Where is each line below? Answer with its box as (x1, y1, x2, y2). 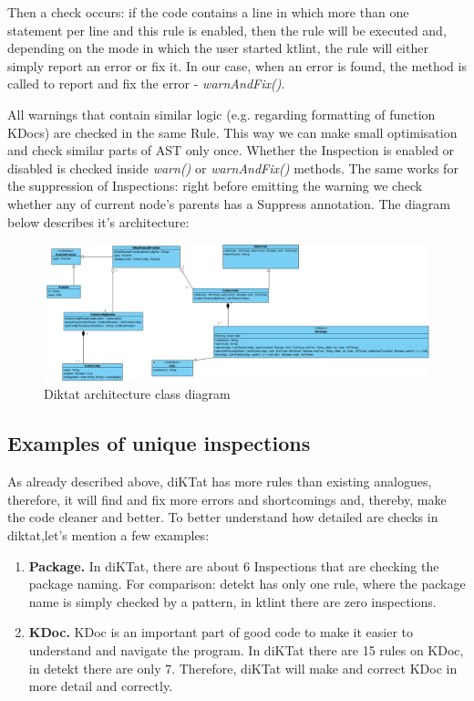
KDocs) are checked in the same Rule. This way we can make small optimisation (7, 122, 458, 141)
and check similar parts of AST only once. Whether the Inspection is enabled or (7, 141, 455, 160)
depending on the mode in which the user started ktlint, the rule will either (7, 38, 428, 58)
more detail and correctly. (28, 676, 173, 696)
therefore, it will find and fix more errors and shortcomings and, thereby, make (7, 489, 447, 508)
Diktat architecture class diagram (44, 384, 231, 403)
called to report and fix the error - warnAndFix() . (7, 74, 285, 93)
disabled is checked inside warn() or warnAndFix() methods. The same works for (7, 158, 459, 177)
